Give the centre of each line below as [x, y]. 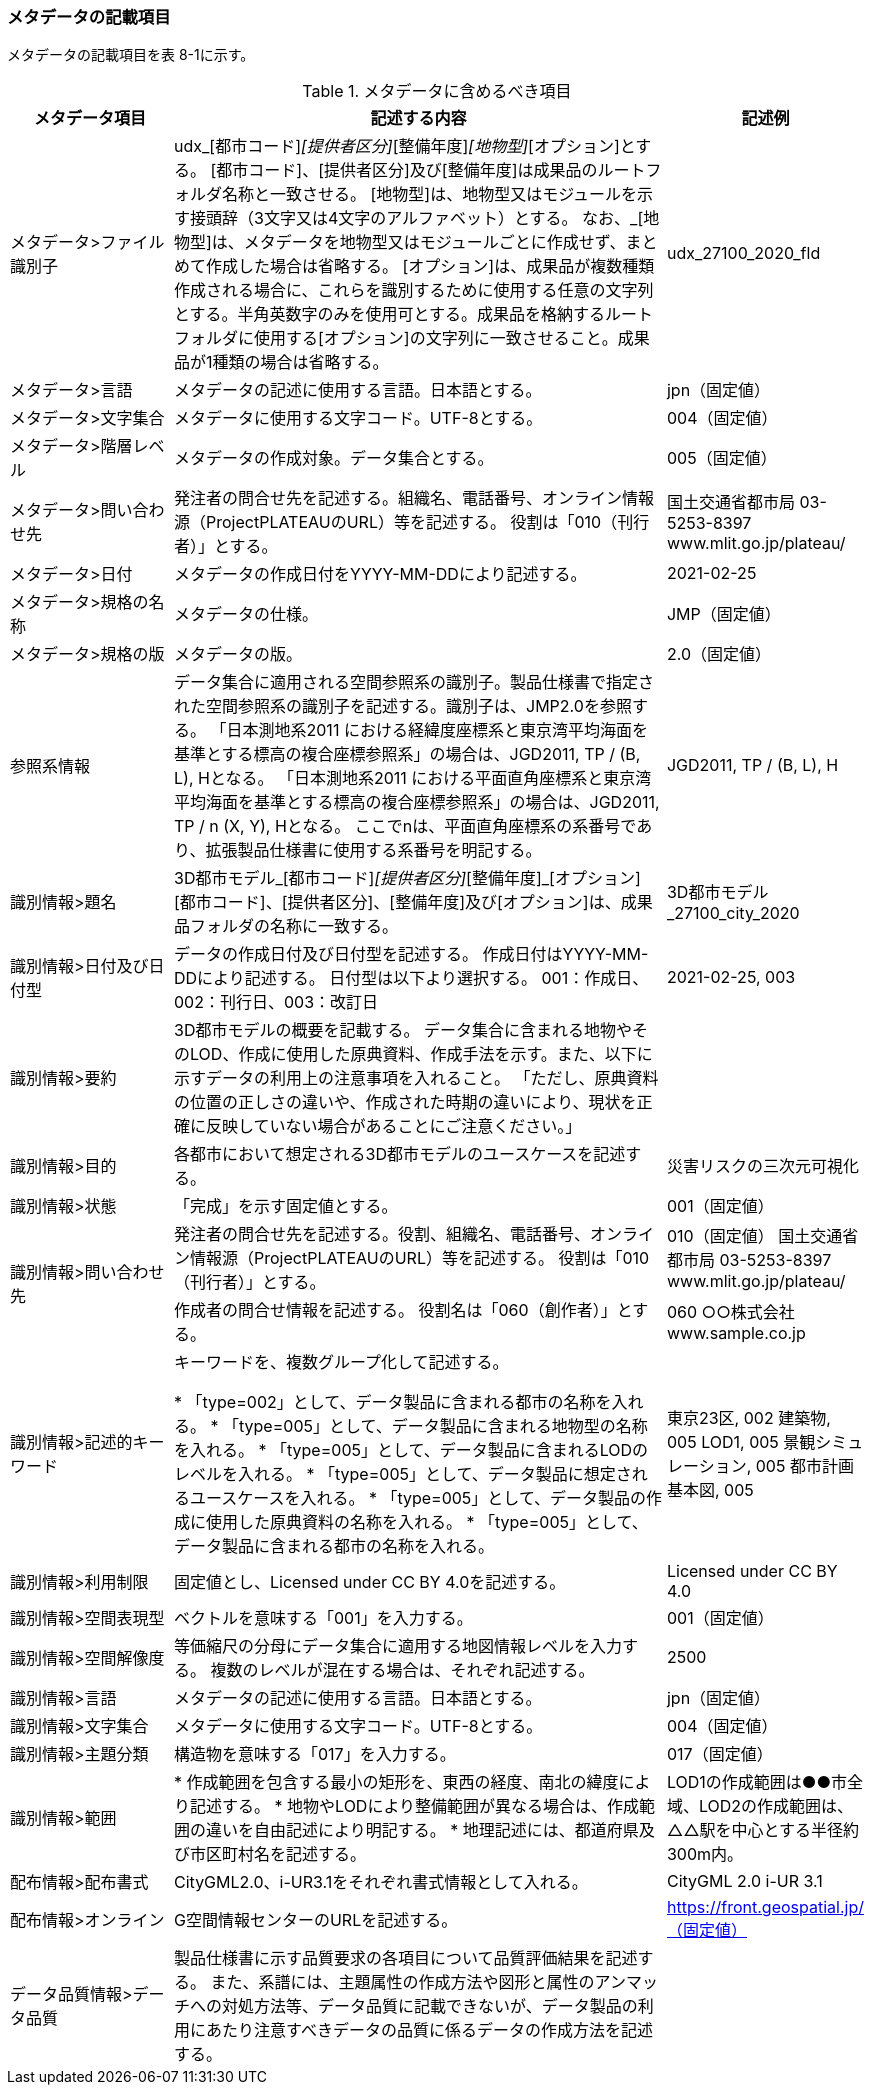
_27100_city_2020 [733, 913]
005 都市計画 [804, 1466]
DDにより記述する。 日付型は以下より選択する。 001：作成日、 [411, 978]
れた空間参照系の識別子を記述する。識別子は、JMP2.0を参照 [403, 706]
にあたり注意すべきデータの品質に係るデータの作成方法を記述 [421, 2030]
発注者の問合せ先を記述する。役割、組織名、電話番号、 [382, 1234]
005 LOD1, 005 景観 [741, 1442]
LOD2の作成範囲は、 [776, 1806]
